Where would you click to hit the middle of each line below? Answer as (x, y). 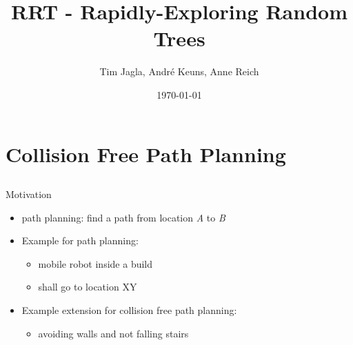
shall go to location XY (88, 287)
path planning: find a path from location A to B (123, 217)
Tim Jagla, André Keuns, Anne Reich (179, 71)
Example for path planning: (80, 240)
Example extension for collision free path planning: (129, 310)
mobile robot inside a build (95, 263)
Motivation (29, 194)
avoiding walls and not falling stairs (113, 333)
